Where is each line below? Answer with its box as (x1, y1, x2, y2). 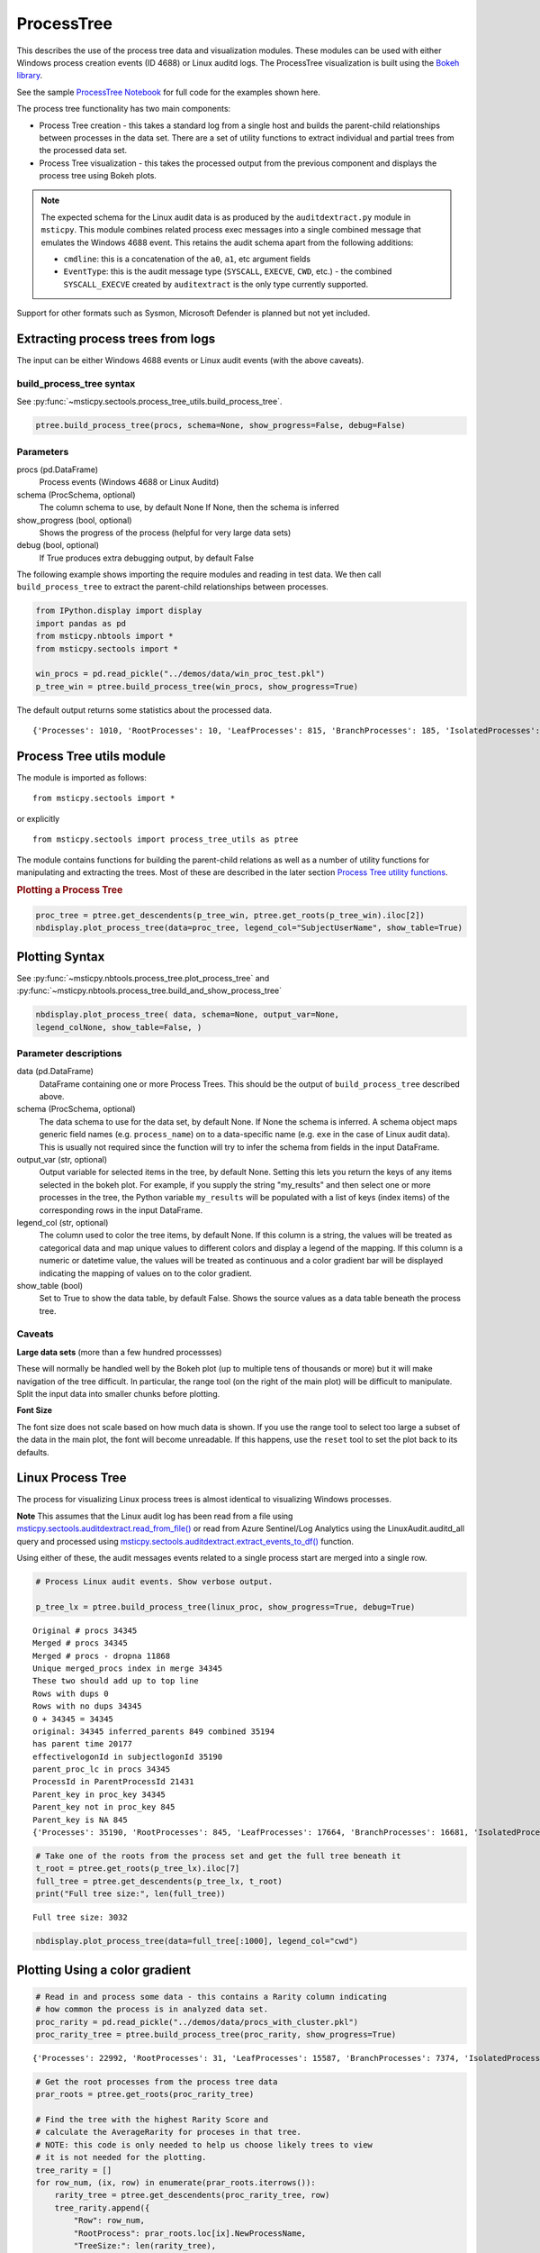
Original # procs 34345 (32, 1625, 138, 1636)
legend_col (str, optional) (16, 1217, 109, 1227)
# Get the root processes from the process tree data (35, 2076, 278, 2086)
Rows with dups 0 (32, 1688, 109, 1699)
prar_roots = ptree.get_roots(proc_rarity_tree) (35, 2089, 255, 2100)
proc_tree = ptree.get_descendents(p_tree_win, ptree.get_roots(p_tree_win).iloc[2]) (35, 910, 425, 920)
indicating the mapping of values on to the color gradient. (39, 1267, 252, 1279)
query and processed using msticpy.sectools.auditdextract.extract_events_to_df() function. (16, 1536, 355, 1546)
